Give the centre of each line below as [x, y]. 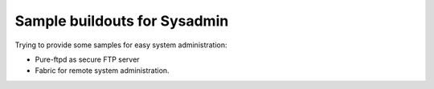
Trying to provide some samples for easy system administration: [121, 45]
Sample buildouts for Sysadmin [122, 21]
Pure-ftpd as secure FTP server [87, 59]
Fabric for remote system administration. [102, 71]
